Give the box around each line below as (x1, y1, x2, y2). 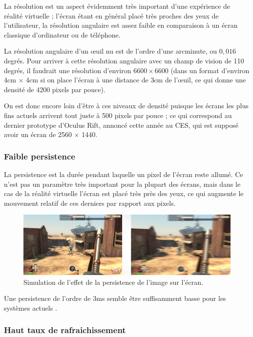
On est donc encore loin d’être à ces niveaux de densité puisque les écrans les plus (4, 100, 249, 111)
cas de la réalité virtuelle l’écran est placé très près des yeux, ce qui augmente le (4, 188, 244, 198)
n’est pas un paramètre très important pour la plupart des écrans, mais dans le (4, 178, 241, 189)
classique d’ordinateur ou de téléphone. (4, 29, 121, 40)
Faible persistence (4, 150, 75, 162)
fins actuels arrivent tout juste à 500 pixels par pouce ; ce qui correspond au (4, 110, 232, 120)
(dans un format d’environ (170, 65, 250, 75)
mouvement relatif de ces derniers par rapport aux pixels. (4, 198, 176, 208)
